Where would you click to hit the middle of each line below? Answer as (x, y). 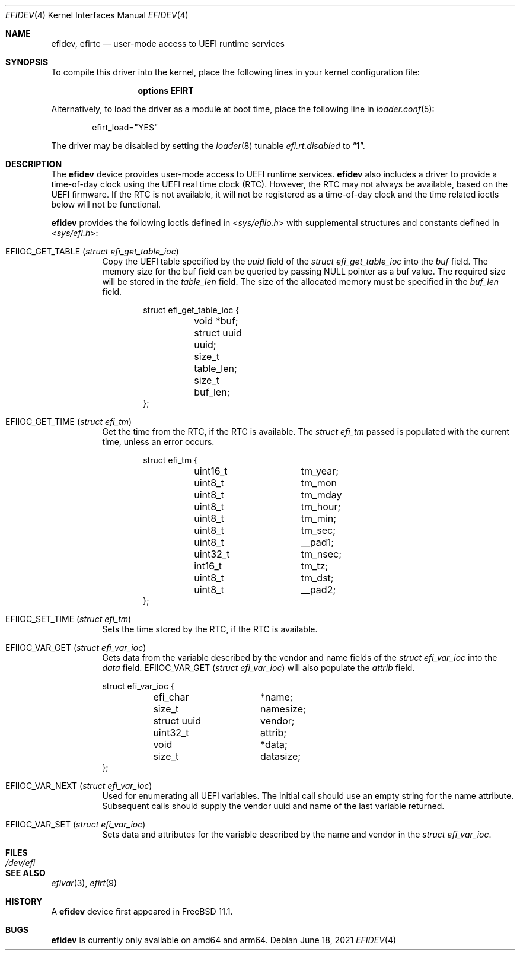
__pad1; (317, 542)
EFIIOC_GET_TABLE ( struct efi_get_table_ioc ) (92, 251)
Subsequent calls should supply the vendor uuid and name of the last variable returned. (273, 806)
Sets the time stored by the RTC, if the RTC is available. (210, 629)
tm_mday (321, 495)
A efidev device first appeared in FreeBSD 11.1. (142, 911)
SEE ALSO (25, 873)
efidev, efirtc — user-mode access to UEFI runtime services (168, 44)
